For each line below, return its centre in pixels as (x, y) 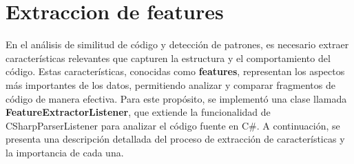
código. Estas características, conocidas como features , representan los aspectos (175, 71)
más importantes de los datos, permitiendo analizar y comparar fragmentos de (170, 84)
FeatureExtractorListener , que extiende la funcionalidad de (138, 112)
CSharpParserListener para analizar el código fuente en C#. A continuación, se (173, 125)
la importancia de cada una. (65, 152)
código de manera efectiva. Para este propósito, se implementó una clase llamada (176, 98)
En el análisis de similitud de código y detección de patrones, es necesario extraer (177, 44)
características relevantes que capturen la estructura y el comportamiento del (168, 58)
